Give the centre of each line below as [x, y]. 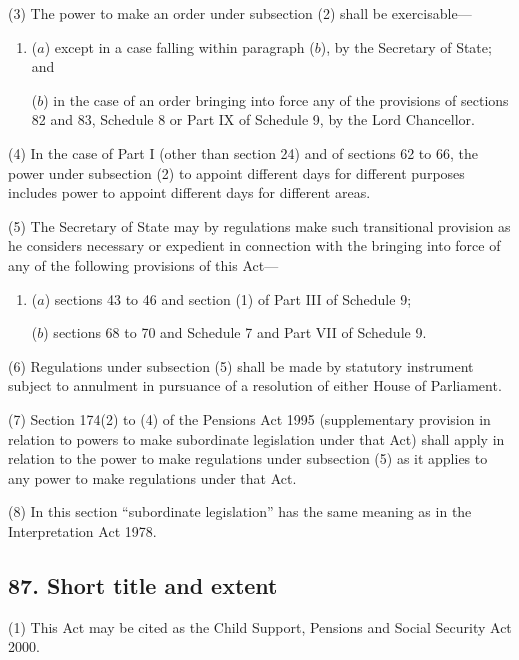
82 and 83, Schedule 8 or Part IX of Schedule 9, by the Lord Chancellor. [253, 119]
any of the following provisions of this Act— [143, 264]
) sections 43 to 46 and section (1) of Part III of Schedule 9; [228, 298]
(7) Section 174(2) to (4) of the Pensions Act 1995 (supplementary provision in [249, 418]
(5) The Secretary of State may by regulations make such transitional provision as [259, 225]
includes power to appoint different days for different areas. [189, 192]
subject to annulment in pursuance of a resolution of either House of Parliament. [255, 385]
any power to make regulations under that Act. [152, 477]
